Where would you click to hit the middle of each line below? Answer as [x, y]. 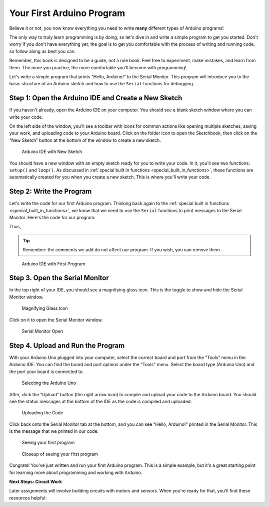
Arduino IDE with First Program [53, 264]
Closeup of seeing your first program [60, 454]
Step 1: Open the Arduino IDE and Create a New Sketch [96, 98]
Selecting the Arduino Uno [49, 383]
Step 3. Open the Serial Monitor [59, 278]
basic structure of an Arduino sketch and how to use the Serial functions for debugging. [102, 84]
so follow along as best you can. [42, 51]
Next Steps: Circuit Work [35, 482]
